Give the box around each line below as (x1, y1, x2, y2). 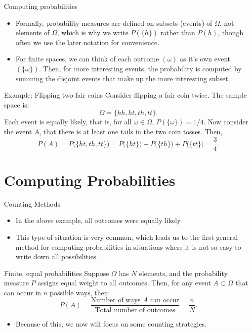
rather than (160, 27, 195, 38)
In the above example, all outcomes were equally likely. (15, 215, 182, 225)
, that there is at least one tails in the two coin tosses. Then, (39, 126, 223, 136)
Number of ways (91, 297, 141, 304)
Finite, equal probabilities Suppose (4, 268, 109, 278)
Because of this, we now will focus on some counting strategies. (15, 318, 207, 329)
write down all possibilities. (15, 251, 98, 262)
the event (4, 126, 32, 136)
